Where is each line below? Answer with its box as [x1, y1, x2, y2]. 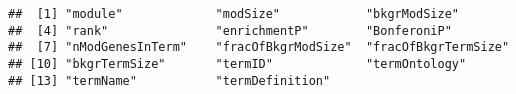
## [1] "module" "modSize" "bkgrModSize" [8, 7, 460, 21]
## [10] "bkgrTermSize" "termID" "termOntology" [8, 56, 467, 71]
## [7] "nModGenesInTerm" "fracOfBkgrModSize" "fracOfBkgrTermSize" [8, 40, 510, 55]
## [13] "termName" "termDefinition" [8, 73, 331, 88]
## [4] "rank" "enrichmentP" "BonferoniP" [8, 23, 452, 38]
